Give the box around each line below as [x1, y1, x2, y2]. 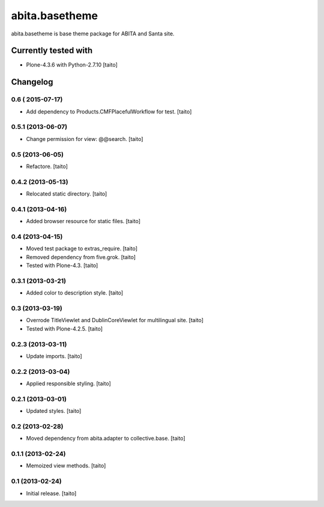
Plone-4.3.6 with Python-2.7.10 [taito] [26, 61, 118, 68]
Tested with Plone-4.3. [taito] [26, 262, 98, 269]
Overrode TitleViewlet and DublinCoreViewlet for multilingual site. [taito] [26, 317, 204, 324]
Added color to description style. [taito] [26, 289, 124, 296]
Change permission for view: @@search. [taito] [26, 135, 143, 142]
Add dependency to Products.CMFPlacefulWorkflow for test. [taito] [26, 108, 192, 115]
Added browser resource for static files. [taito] [26, 218, 141, 225]
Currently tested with [11, 46, 93, 56]
